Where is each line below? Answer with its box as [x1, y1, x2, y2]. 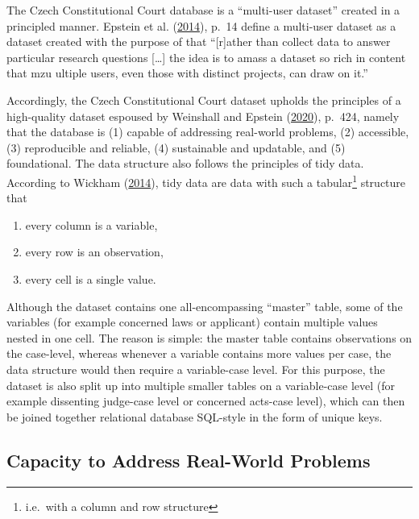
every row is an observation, [25, 243, 164, 260]
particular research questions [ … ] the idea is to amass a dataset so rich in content [6, 48, 406, 65]
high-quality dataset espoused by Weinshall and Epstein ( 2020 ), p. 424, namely [6, 107, 400, 124]
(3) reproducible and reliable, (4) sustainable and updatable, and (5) [6, 139, 346, 156]
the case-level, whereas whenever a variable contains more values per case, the [6, 345, 392, 362]
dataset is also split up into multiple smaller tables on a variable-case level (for [6, 376, 396, 393]
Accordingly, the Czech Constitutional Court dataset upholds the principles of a [6, 91, 401, 108]
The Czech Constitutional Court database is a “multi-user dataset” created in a [6, 2, 400, 18]
